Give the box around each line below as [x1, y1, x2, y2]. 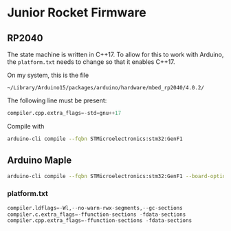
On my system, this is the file [7, 71, 89, 79]
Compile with [7, 122, 45, 130]
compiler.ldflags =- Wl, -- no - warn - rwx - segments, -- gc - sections [7, 204, 184, 211]
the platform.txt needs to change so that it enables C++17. [7, 58, 175, 66]
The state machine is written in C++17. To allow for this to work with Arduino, [7, 50, 224, 58]
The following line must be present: [7, 96, 107, 104]
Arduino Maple [7, 155, 72, 166]
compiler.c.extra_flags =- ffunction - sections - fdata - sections [7, 211, 186, 218]
